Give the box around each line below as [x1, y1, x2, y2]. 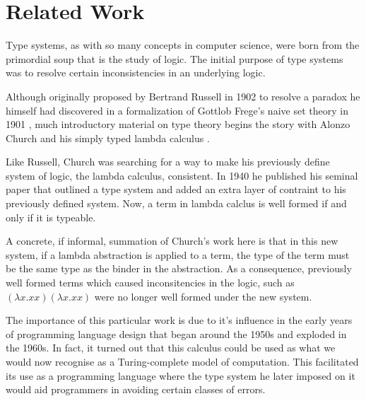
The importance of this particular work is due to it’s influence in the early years [6, 313, 353, 327]
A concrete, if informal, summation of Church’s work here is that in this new [6, 233, 338, 248]
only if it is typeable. [6, 209, 96, 224]
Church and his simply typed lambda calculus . [6, 130, 210, 145]
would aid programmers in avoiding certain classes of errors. [6, 382, 266, 397]
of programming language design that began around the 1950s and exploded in [6, 326, 347, 341]
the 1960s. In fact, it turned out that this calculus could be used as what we [6, 340, 336, 355]
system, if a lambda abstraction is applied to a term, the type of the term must [6, 247, 350, 262]
